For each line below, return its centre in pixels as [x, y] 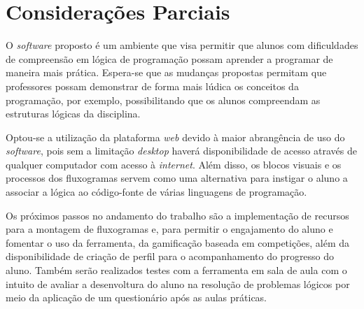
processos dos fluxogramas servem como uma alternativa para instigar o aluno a [177, 178]
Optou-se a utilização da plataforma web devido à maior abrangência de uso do [175, 137]
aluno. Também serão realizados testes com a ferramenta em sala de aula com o [176, 270]
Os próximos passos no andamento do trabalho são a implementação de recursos [177, 215]
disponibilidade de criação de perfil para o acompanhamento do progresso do [170, 256]
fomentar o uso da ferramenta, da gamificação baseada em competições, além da [178, 242]
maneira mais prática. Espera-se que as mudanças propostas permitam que [166, 72]
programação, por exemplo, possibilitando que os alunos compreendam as [163, 100]
